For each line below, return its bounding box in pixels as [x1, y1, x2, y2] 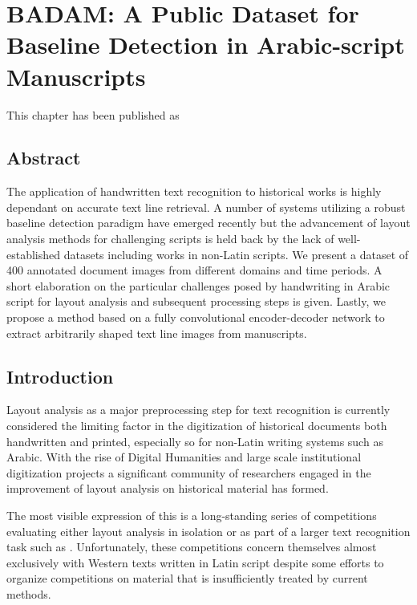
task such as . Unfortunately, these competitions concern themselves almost [6, 538, 377, 555]
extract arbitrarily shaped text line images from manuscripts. [6, 324, 307, 341]
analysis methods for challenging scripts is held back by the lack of [6, 230, 334, 247]
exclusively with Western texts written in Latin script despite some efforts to [6, 554, 384, 570]
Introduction [6, 363, 114, 388]
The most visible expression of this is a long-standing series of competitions [6, 507, 377, 523]
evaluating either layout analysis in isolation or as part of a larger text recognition [6, 522, 411, 539]
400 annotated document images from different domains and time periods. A [6, 262, 383, 278]
